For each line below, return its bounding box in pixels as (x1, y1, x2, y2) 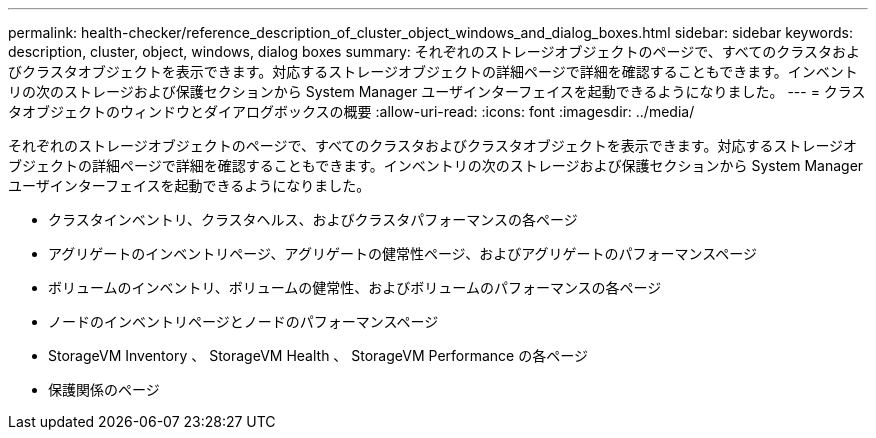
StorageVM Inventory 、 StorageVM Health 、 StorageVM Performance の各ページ (48, 347, 588, 364)
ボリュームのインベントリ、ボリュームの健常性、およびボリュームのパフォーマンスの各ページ (48, 279, 662, 296)
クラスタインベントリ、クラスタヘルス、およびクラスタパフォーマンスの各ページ (48, 211, 578, 228)
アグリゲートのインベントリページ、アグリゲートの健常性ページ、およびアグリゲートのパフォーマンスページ (48, 245, 757, 262)
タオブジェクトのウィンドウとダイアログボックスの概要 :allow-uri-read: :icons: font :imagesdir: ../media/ (8, 103, 695, 120)
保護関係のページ (48, 381, 160, 398)
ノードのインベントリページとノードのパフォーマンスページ (48, 313, 439, 330)
